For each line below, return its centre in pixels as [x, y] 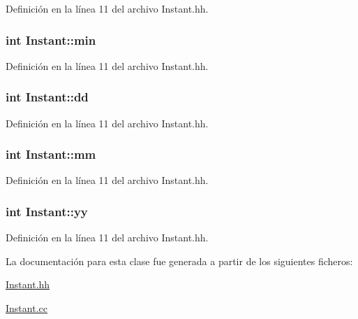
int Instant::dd [47, 97]
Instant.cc [27, 308]
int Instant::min [51, 40]
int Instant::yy [47, 211]
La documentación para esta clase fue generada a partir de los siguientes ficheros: [179, 261]
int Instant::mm [51, 154]
